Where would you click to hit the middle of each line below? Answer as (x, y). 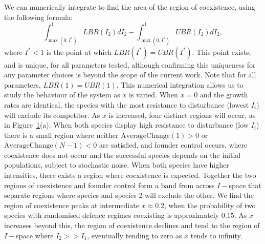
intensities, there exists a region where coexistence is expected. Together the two (130, 175)
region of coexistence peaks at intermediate (72, 205)
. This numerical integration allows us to (180, 84)
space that (245, 185)
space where (35, 235)
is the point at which (79, 52)
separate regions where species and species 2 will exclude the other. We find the (129, 195)
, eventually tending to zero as (135, 235)
